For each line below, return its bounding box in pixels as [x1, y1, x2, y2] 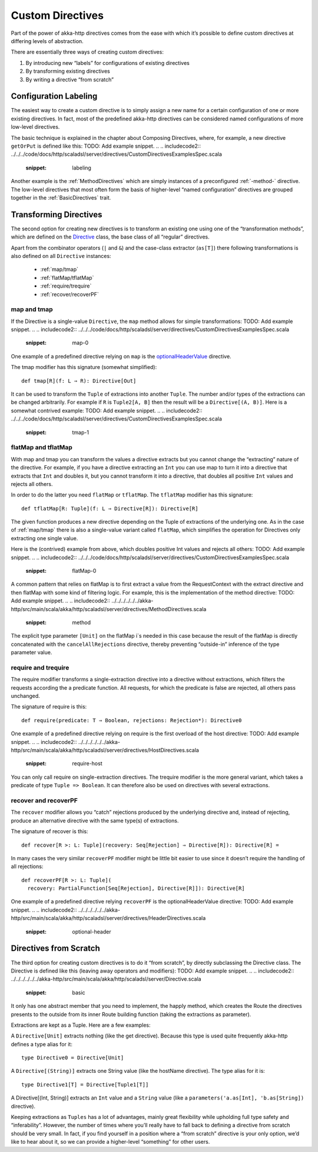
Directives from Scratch [11, 944, 100, 954]
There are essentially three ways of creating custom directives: [11, 48, 164, 56]
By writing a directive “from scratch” [25, 76, 114, 83]
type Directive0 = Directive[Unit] [21, 1055, 124, 1061]
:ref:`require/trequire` [40, 282, 92, 289]
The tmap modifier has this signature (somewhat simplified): [11, 364, 157, 371]
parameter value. [11, 649, 52, 656]
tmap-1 [72, 429, 90, 436]
